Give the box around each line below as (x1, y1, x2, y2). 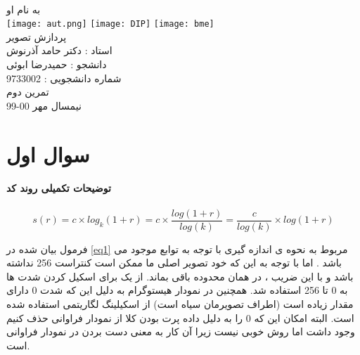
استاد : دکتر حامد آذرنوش (6, 43, 112, 58)
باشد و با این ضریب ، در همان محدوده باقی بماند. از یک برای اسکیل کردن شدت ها (6, 269, 354, 283)
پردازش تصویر (6, 29, 67, 44)
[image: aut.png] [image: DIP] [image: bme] (6, 19, 214, 30)
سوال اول (6, 139, 90, 168)
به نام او (6, 1, 41, 16)
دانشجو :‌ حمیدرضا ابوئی (6, 57, 107, 72)
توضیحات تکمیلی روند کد (6, 181, 111, 195)
